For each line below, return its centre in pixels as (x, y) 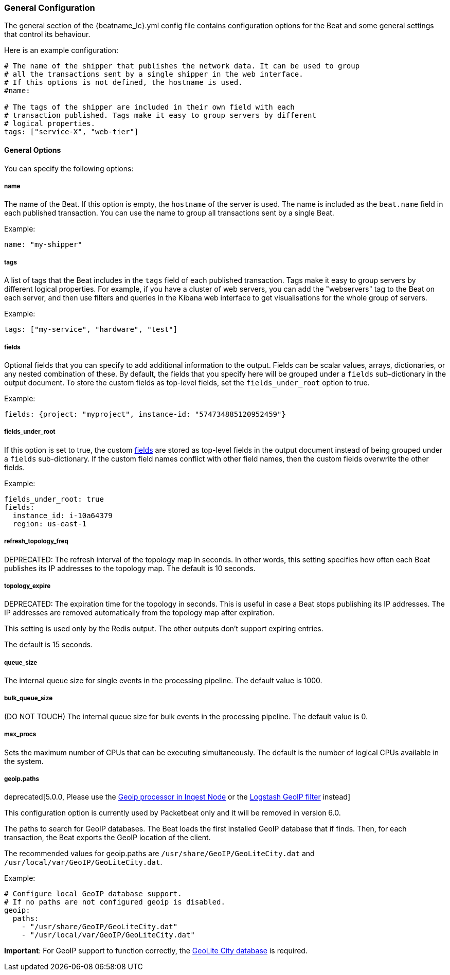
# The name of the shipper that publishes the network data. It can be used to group (182, 66)
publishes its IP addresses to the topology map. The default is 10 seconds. (130, 568)
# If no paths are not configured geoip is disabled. (115, 902)
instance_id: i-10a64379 (62, 515)
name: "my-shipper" (43, 245)
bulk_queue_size (29, 698)
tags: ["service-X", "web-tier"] (71, 132)
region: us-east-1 (50, 524)
